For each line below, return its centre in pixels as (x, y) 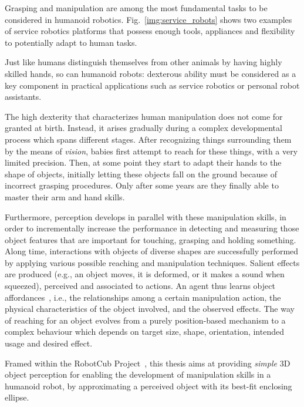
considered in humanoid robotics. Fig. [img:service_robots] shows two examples (148, 19)
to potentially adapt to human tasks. (71, 42)
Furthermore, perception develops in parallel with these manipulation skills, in (146, 216)
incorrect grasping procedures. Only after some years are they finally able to (142, 185)
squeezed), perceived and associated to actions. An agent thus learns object (140, 286)
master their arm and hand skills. (65, 196)
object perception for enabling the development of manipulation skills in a (138, 374)
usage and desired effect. (49, 343)
